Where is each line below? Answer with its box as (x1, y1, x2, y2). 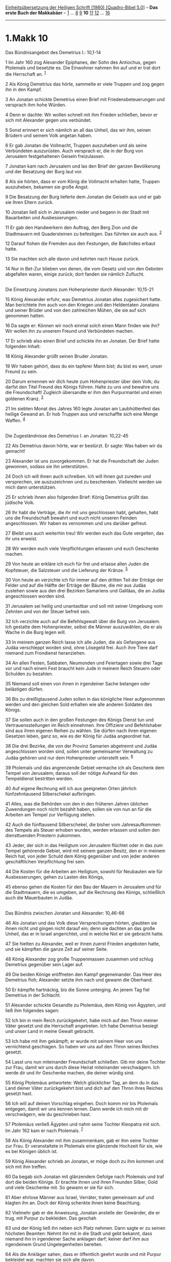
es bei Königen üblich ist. (5, 1148, 58, 1154)
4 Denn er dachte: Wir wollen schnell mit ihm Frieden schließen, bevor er (5, 111, 158, 118)
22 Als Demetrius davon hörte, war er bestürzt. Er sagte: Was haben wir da (5, 442, 162, 449)
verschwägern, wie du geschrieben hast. (5, 1111, 91, 1117)
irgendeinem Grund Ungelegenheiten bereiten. (5, 1241, 103, 1247)
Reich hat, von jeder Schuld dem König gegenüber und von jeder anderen (5, 853, 159, 859)
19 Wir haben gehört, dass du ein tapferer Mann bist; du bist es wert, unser (5, 363, 163, 370)
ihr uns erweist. (5, 535, 38, 541)
